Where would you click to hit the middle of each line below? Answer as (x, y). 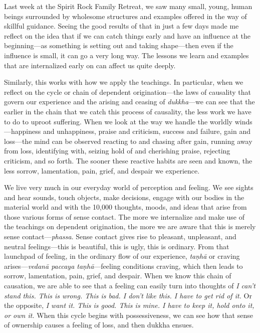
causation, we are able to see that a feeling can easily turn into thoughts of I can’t (130, 286)
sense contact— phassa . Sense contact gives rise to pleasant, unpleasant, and (120, 236)
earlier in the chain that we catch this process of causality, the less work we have (128, 111)
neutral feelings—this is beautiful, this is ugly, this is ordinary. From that (117, 246)
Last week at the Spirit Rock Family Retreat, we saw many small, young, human (128, 6)
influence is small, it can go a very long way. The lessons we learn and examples (126, 55)
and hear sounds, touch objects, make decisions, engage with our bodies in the (124, 197)
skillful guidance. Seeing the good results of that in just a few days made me (121, 26)
